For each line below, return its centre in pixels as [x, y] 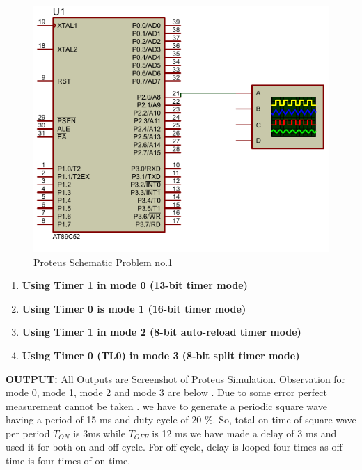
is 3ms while [99, 433]
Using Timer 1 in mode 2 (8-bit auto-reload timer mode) [162, 332]
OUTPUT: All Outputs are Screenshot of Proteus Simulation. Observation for [176, 378]
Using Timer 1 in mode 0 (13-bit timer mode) [135, 285]
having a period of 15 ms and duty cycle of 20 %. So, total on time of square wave [181, 420]
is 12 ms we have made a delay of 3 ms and [244, 433]
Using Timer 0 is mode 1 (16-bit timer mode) [134, 308]
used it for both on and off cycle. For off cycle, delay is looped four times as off [174, 447]
